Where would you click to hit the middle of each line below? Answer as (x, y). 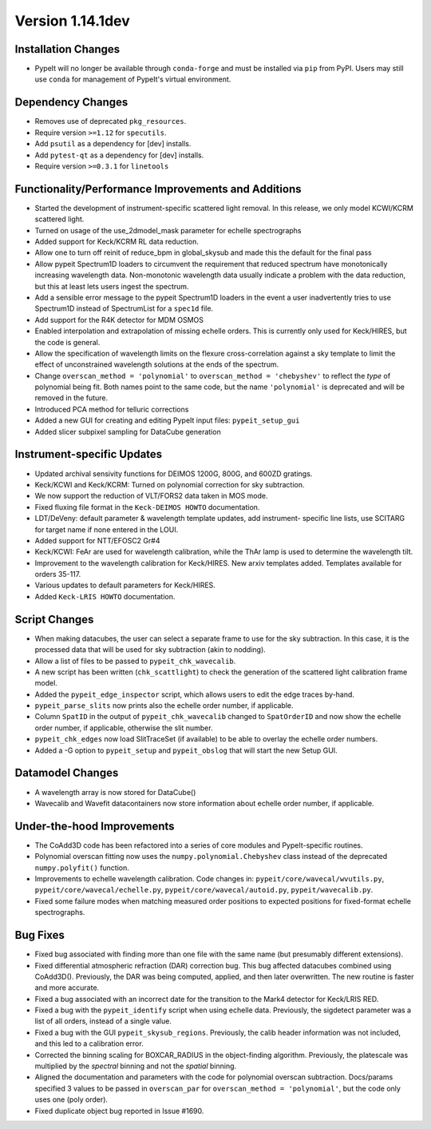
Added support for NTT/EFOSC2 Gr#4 (97, 540)
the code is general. (67, 342)
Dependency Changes (71, 103)
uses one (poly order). (71, 1099)
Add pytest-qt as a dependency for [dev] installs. (119, 155)
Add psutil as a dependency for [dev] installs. (113, 144)
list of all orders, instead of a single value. (103, 1021)
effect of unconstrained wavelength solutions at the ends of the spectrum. (157, 364)
